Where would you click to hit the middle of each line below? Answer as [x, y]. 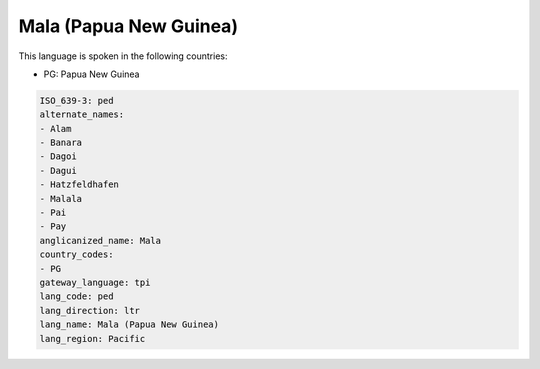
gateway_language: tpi [95, 282]
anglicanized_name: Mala [100, 240]
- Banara [61, 143]
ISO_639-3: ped [76, 100]
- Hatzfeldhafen [79, 184]
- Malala [61, 198]
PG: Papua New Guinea [91, 74]
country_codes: [76, 254]
